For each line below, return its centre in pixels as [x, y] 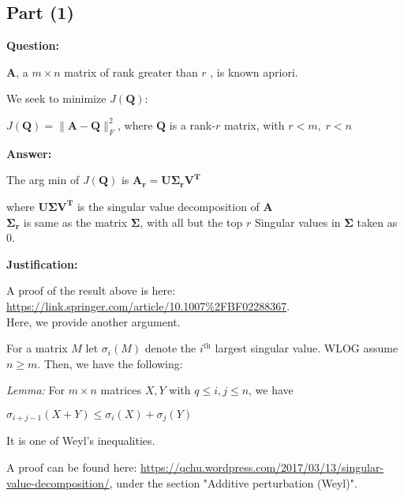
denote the [170, 348]
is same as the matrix [75, 222]
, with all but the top [191, 222]
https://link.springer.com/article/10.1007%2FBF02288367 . [148, 305]
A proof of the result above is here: [91, 290]
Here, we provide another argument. [94, 321]
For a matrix [37, 348]
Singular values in [297, 222]
